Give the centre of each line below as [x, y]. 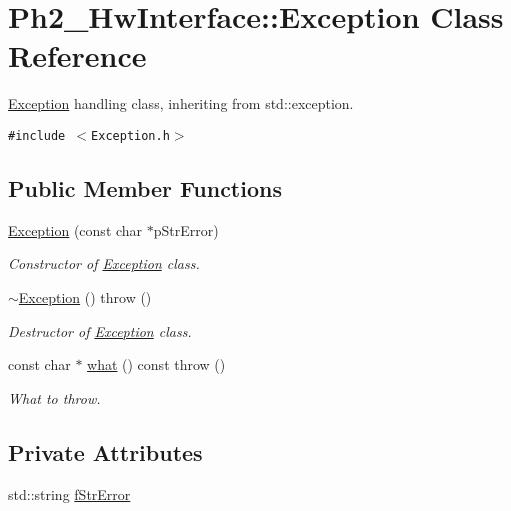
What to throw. [54, 397]
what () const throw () [156, 364]
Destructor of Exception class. [100, 330]
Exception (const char [75, 229]
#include [37, 135]
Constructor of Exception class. [104, 263]
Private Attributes [105, 451]
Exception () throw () [85, 296]
